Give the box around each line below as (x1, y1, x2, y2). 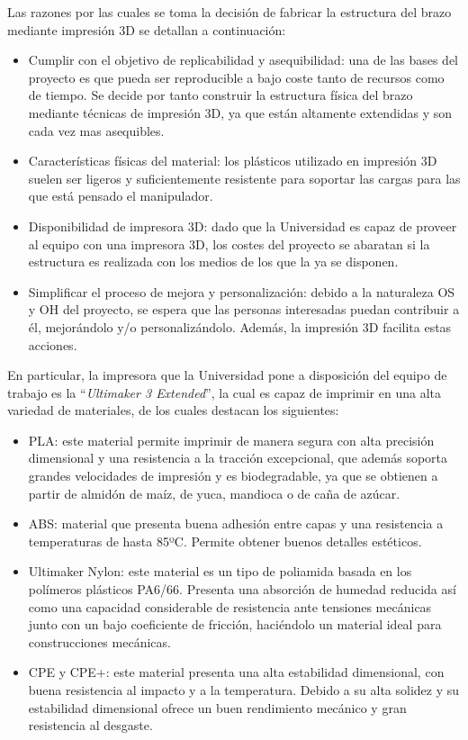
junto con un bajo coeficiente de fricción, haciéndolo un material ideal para (28, 615, 442, 634)
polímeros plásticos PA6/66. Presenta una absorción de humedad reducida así (28, 580, 456, 599)
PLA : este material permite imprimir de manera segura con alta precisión (28, 430, 435, 449)
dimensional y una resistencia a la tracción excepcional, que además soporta (28, 448, 448, 467)
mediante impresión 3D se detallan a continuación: (7, 20, 286, 39)
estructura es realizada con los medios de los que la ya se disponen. (28, 252, 399, 271)
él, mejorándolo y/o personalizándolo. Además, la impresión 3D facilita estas (28, 317, 452, 336)
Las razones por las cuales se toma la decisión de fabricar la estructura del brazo (7, 3, 452, 21)
